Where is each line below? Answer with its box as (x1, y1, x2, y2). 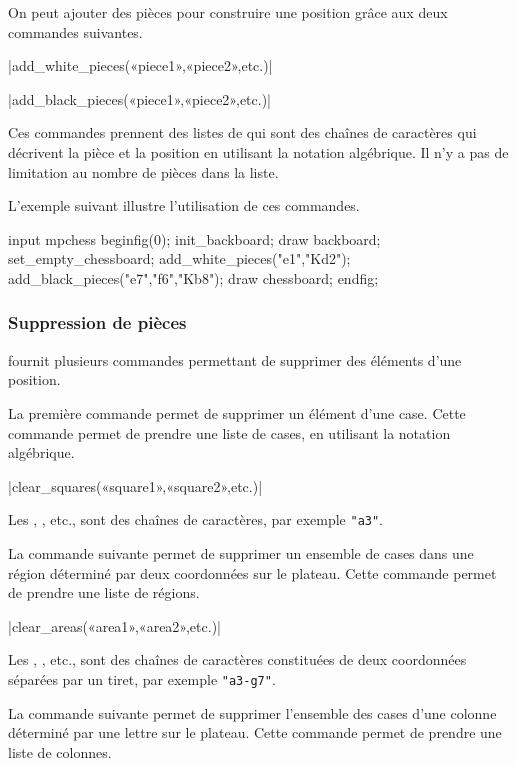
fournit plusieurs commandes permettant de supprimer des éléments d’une (8, 349, 462, 370)
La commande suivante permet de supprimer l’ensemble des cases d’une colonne (8, 702, 497, 723)
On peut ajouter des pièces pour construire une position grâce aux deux (8, 2, 448, 22)
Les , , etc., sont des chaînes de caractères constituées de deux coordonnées (8, 649, 467, 670)
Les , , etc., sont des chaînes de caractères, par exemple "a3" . (8, 509, 384, 530)
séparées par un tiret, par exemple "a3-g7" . (8, 668, 276, 689)
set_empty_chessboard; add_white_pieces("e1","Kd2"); (8, 248, 351, 269)
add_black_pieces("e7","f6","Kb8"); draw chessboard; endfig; (8, 267, 379, 288)
